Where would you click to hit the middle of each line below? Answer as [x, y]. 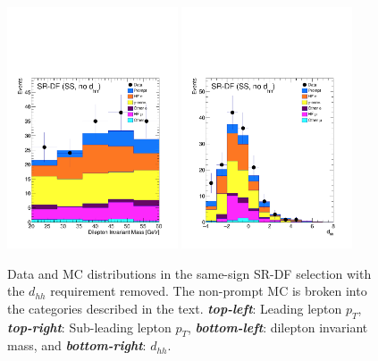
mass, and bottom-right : [77, 345]
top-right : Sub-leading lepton [89, 327]
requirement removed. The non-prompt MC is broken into [209, 291]
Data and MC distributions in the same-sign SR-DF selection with [189, 273]
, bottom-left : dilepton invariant [278, 327]
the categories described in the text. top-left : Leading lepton [175, 308]
